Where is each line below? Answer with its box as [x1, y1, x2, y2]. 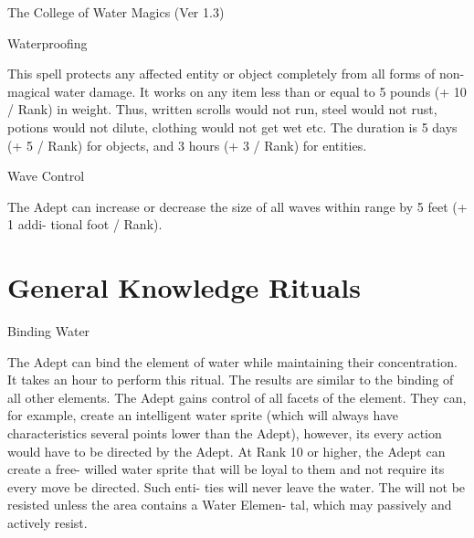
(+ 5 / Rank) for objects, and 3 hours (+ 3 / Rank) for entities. [7, 135, 367, 154]
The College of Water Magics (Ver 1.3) [7, 3, 225, 21]
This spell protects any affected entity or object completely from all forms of [7, 64, 436, 83]
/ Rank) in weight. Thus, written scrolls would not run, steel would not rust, [7, 100, 437, 119]
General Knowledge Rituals [7, 269, 361, 306]
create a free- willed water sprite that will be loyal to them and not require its [7, 459, 445, 479]
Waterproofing [7, 33, 88, 52]
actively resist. [7, 513, 88, 532]
